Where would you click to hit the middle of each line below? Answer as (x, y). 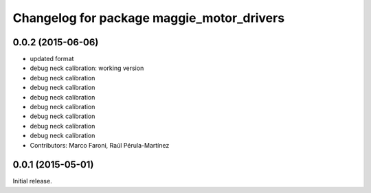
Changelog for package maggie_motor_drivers (149, 18)
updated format (52, 59)
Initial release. (32, 181)
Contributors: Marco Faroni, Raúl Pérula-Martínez (100, 145)
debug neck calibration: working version (87, 68)
